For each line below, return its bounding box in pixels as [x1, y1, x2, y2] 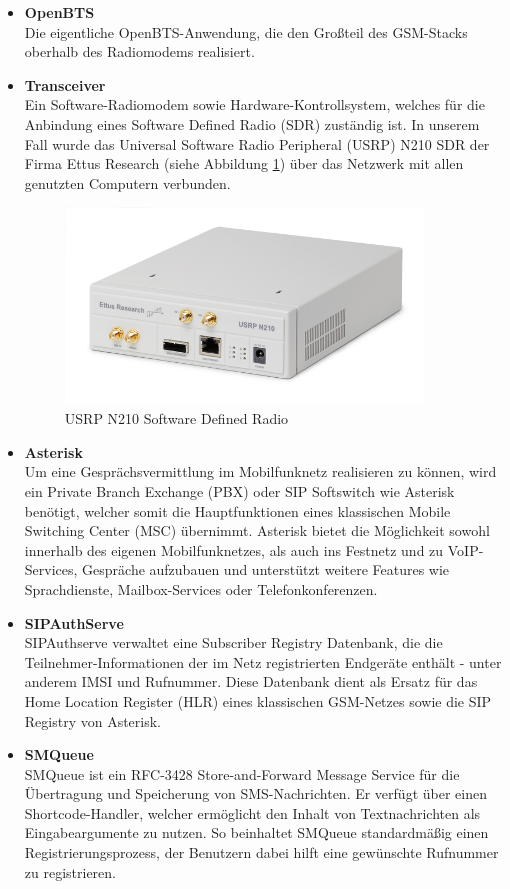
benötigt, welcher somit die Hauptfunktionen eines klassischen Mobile [24, 500, 451, 521]
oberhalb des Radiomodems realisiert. [24, 41, 255, 62]
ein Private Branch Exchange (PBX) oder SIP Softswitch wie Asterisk [24, 480, 455, 501]
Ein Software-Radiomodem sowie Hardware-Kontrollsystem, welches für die [24, 94, 485, 115]
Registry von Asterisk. [24, 710, 162, 731]
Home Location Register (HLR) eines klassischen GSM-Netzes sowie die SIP [24, 690, 492, 711]
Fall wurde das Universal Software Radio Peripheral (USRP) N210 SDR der [24, 133, 490, 154]
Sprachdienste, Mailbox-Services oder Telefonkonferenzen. [24, 578, 378, 599]
